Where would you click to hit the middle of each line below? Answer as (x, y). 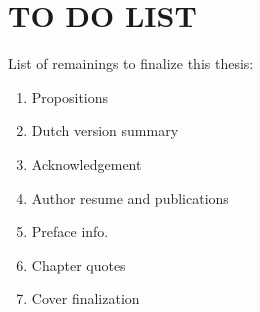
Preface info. (70, 231)
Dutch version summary (105, 130)
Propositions (70, 96)
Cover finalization (85, 298)
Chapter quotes (78, 264)
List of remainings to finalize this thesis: (131, 63)
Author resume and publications (130, 197)
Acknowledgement (86, 163)
